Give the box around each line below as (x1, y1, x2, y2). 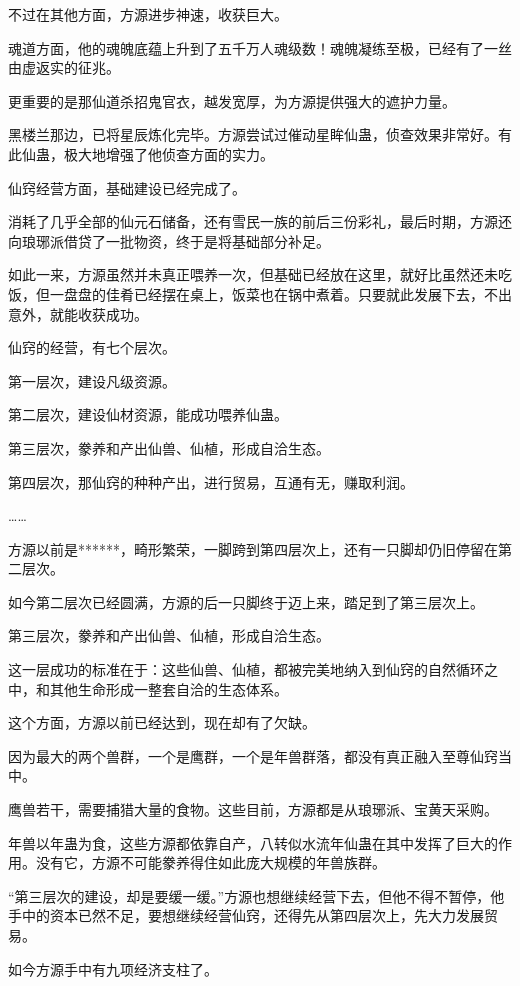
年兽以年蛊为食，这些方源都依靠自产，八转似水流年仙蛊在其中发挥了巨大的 (8, 832, 498, 853)
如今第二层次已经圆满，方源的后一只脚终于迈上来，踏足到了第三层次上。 (8, 591, 484, 612)
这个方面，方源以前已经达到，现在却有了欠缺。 (8, 712, 316, 733)
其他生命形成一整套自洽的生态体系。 (49, 678, 288, 699)
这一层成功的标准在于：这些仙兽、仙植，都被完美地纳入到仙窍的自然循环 (8, 659, 484, 680)
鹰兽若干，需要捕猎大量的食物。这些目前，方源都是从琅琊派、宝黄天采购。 (8, 799, 498, 820)
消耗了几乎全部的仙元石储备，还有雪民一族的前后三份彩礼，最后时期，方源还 (8, 211, 512, 232)
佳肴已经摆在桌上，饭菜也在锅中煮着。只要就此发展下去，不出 (105, 283, 512, 304)
